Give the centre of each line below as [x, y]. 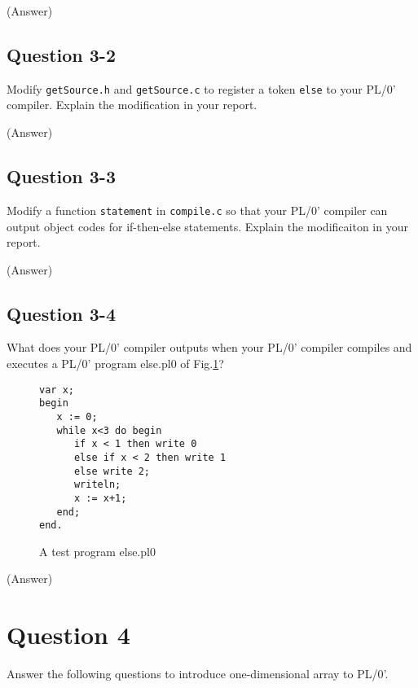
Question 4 [68, 635]
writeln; [97, 485]
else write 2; [112, 471]
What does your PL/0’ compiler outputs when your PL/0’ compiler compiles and [209, 347]
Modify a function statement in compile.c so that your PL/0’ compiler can [197, 210]
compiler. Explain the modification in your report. [132, 105]
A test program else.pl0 [97, 551]
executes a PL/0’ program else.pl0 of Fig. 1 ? [115, 364]
